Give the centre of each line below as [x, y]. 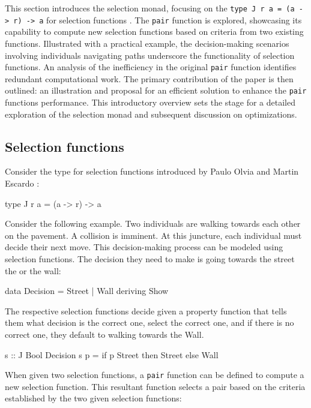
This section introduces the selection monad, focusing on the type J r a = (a [150, 8]
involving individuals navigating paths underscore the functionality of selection [150, 55]
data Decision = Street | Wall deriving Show [87, 291]
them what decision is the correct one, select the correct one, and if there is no [149, 322]
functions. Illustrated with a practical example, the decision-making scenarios [147, 43]
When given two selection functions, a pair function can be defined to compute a [155, 375]
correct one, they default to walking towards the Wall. [104, 334]
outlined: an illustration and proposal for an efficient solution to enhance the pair [156, 90]
